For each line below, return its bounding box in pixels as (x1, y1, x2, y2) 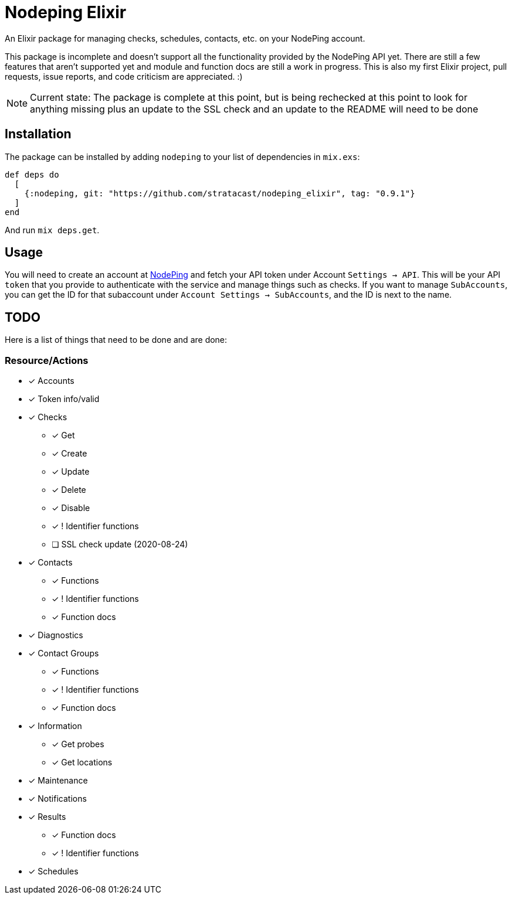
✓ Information (28, 721, 82, 731)
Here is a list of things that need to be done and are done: (5, 335, 228, 345)
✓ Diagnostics (28, 630, 83, 641)
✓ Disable (52, 503, 90, 513)
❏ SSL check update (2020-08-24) (52, 539, 188, 550)
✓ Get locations (52, 757, 113, 768)
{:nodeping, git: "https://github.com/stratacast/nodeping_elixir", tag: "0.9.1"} (24, 188, 415, 198)
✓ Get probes (52, 739, 104, 750)
